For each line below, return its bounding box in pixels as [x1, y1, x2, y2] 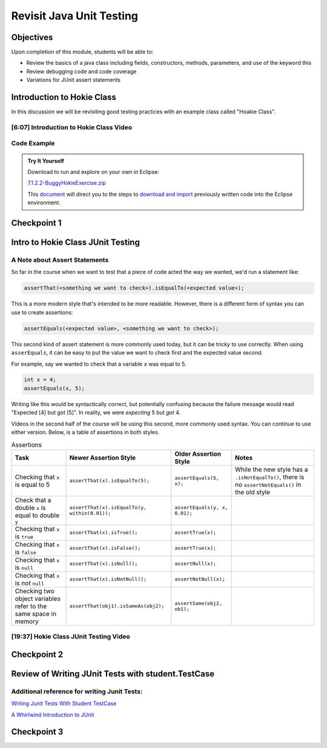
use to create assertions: [11, 309, 73, 316]
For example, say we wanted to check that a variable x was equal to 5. [11, 360, 187, 367]
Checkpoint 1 [11, 218, 62, 229]
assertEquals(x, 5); [24, 385, 85, 392]
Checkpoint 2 [11, 649, 64, 660]
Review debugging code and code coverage [26, 67, 137, 75]
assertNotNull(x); [174, 576, 225, 583]
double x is [15, 503, 46, 512]
